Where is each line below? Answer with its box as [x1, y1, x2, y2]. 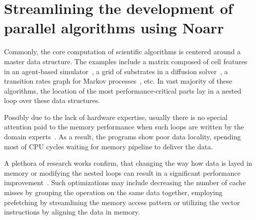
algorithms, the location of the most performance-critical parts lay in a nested [4, 85, 242, 96]
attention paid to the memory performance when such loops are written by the [4, 121, 244, 132]
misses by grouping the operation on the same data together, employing [4, 187, 223, 198]
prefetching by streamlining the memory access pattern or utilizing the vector [4, 197, 240, 207]
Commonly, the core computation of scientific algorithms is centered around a [4, 46, 241, 57]
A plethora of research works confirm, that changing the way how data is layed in [4, 158, 253, 168]
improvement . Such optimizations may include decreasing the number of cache [4, 177, 246, 188]
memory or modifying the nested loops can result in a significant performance [4, 167, 241, 178]
